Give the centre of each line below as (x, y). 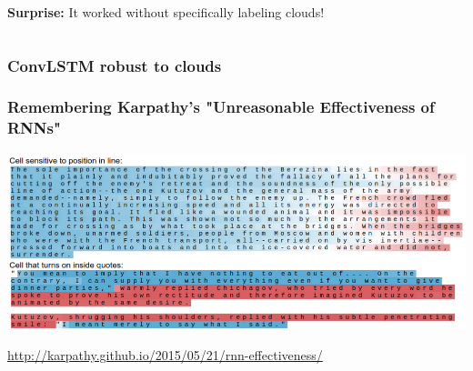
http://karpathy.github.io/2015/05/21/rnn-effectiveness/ (165, 355)
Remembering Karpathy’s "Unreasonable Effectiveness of (221, 107)
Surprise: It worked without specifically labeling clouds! (166, 12)
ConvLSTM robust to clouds (115, 65)
